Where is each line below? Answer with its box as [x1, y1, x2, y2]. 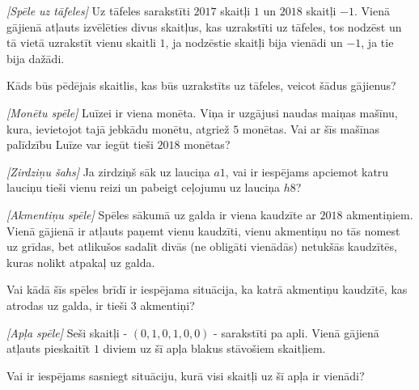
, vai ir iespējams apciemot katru [225, 163, 389, 180]
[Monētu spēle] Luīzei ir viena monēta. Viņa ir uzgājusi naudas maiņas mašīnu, [6, 104, 398, 121]
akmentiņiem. [346, 206, 413, 223]
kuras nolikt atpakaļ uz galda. [6, 253, 155, 270]
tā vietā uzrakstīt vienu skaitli [6, 34, 156, 51]
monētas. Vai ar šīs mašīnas [242, 120, 379, 137]
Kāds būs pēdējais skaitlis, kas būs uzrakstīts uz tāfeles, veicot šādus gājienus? [6, 77, 396, 94]
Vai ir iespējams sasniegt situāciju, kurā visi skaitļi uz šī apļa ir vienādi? [6, 367, 365, 384]
